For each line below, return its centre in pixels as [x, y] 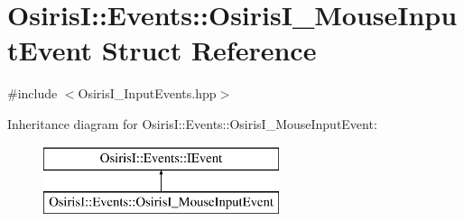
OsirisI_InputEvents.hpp [147, 93]
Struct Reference [209, 50]
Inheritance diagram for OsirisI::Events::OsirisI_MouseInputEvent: [192, 123]
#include [32, 93]
